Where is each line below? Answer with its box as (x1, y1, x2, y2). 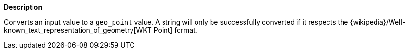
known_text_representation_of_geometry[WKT (4, 26, 152, 34)
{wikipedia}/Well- (350, 18, 406, 26)
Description (4, 3, 43, 11)
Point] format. (153, 26, 197, 34)
